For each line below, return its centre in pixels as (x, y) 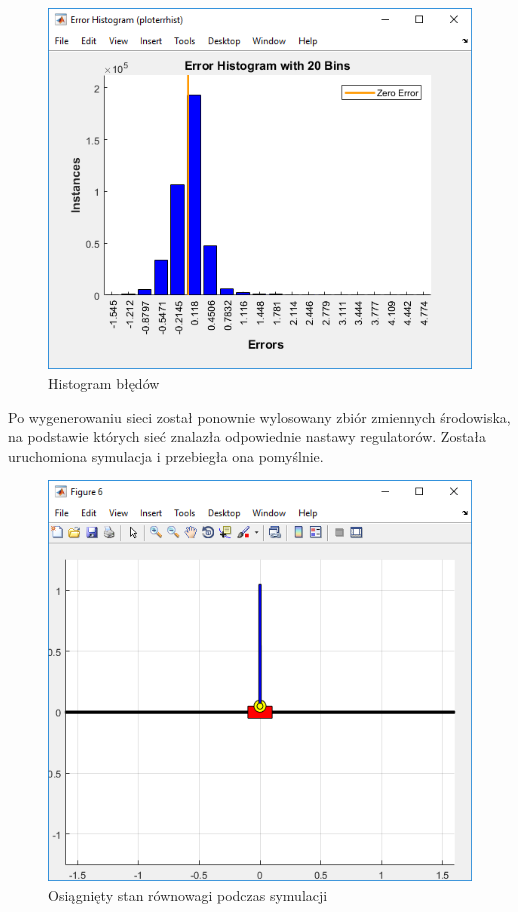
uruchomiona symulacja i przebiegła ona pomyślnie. (166, 455)
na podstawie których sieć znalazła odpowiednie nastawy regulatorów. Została (247, 436)
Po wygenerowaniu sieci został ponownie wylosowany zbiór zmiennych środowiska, (259, 416)
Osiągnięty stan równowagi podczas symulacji (188, 894)
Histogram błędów (104, 382)
